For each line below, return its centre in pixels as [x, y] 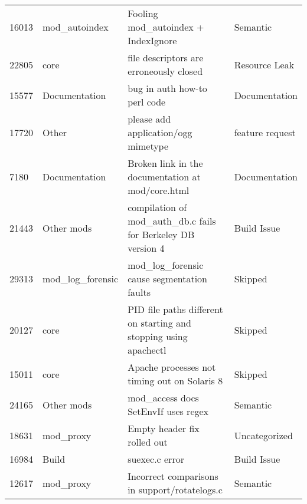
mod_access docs [163, 398]
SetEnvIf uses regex [168, 411]
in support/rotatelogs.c [175, 490]
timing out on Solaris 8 [175, 381]
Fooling [143, 13]
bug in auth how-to [167, 88]
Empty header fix [164, 428]
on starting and [159, 323]
